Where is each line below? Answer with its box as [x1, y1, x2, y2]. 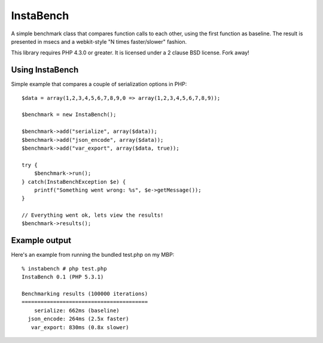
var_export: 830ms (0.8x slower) [31, 324, 129, 330]
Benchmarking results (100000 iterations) [22, 290, 148, 297]
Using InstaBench [11, 65, 79, 75]
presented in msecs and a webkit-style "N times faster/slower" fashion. [11, 38, 187, 45]
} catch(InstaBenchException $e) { [22, 178, 126, 185]
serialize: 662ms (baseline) [33, 307, 120, 314]
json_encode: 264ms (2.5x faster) [28, 315, 129, 323]
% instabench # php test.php [22, 265, 107, 272]
